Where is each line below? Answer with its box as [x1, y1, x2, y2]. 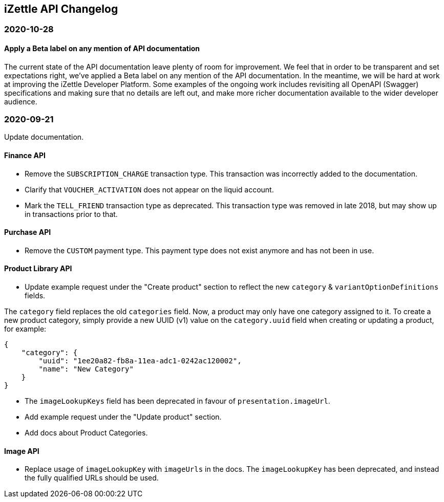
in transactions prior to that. [25, 209, 118, 219]
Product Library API [4, 264, 72, 273]
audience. [4, 97, 37, 106]
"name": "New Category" [38, 365, 134, 374]
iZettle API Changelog [4, 3, 118, 15]
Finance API [4, 151, 46, 160]
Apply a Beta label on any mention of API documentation [4, 44, 200, 53]
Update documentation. [4, 133, 84, 142]
